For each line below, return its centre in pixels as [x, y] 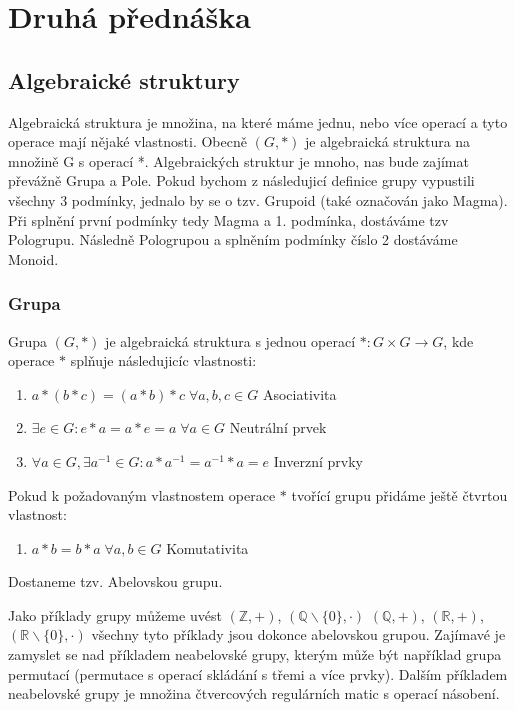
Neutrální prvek [278, 427]
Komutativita [207, 547]
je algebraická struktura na [388, 141]
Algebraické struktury [124, 79]
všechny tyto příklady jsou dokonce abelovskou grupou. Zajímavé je [298, 634]
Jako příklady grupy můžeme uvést [115, 614]
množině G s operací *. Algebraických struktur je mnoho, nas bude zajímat [238, 160]
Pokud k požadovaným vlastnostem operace [142, 494]
